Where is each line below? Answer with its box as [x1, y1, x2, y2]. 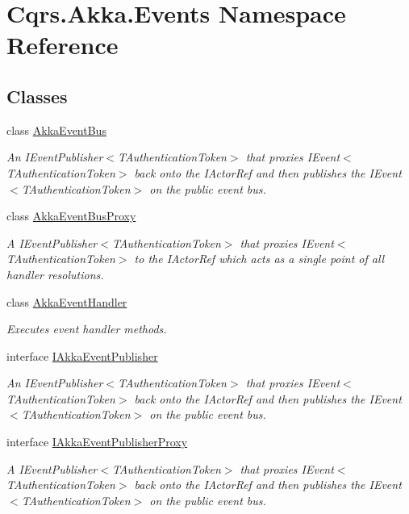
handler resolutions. [6, 265, 104, 282]
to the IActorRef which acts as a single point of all [134, 250, 385, 267]
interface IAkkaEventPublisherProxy [6, 433, 188, 450]
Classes [6, 83, 68, 108]
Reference [6, 28, 119, 61]
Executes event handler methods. [6, 320, 167, 337]
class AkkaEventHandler [6, 293, 127, 310]
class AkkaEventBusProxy [6, 207, 136, 224]
